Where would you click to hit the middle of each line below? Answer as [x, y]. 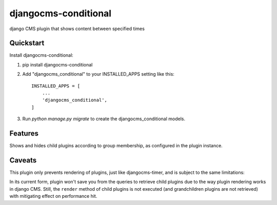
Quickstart [27, 43]
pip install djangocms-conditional [57, 64]
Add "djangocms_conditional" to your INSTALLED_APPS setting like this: [98, 74]
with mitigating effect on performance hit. [53, 196]
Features [24, 133]
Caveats [23, 160]
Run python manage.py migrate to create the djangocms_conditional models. [104, 119]
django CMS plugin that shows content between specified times [77, 29]
